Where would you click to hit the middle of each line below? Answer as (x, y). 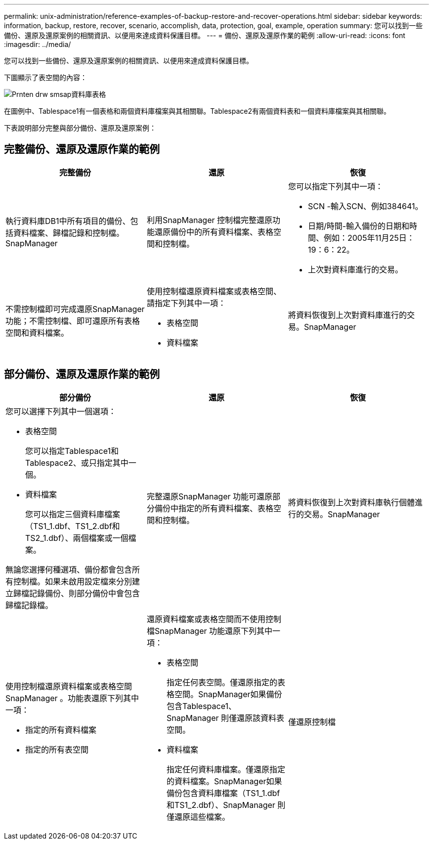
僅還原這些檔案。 (198, 817)
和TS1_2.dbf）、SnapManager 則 (226, 805)
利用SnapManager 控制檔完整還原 (210, 220)
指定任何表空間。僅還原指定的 (222, 682)
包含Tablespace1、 (201, 706)
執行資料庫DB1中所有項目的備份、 (68, 221)
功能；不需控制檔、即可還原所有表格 (73, 321)
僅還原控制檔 (312, 722)
